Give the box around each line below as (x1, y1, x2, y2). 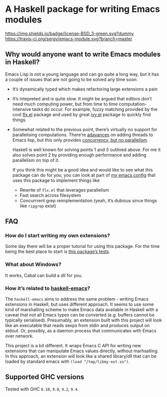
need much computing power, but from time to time (12, 101, 118, 107)
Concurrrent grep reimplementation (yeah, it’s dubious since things (19, 197, 158, 203)
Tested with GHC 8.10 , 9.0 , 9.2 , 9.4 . (5, 386, 79, 392)
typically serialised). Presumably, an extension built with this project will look (5, 317, 162, 323)
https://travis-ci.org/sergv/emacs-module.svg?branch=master (5, 36, 133, 42)
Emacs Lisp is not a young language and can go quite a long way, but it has (5, 71, 159, 77)
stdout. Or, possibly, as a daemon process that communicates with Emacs (5, 328, 157, 334)
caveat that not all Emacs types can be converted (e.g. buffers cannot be (5, 312, 155, 318)
